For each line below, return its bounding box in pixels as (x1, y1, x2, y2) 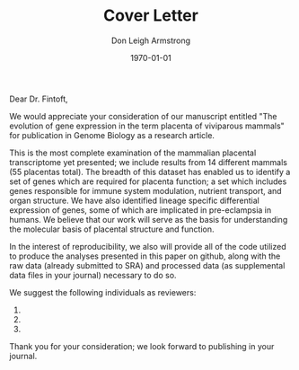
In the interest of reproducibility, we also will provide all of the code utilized (9, 241, 286, 251)
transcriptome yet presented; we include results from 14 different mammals (9, 156, 287, 167)
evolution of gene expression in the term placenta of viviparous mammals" (9, 120, 285, 131)
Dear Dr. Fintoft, (9, 93, 69, 104)
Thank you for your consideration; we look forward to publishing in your (9, 340, 275, 351)
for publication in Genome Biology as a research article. (9, 129, 215, 140)
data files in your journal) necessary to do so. (9, 269, 177, 280)
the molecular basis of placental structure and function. (9, 224, 215, 234)
